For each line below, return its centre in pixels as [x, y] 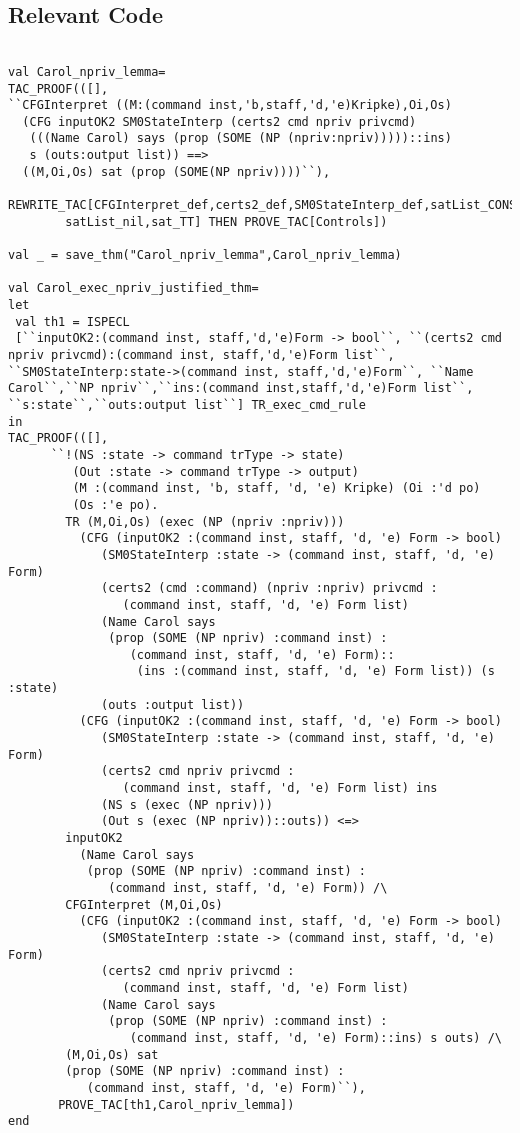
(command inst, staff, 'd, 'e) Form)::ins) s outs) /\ [315, 1037]
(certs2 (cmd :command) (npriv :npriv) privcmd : [269, 588]
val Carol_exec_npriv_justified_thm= [133, 288]
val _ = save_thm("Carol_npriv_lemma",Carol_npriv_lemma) [205, 255]
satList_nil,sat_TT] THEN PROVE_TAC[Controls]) [226, 221]
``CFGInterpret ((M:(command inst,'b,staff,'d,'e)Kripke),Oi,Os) [230, 105]
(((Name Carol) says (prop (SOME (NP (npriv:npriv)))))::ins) [240, 138]
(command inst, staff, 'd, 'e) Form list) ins [280, 788]
